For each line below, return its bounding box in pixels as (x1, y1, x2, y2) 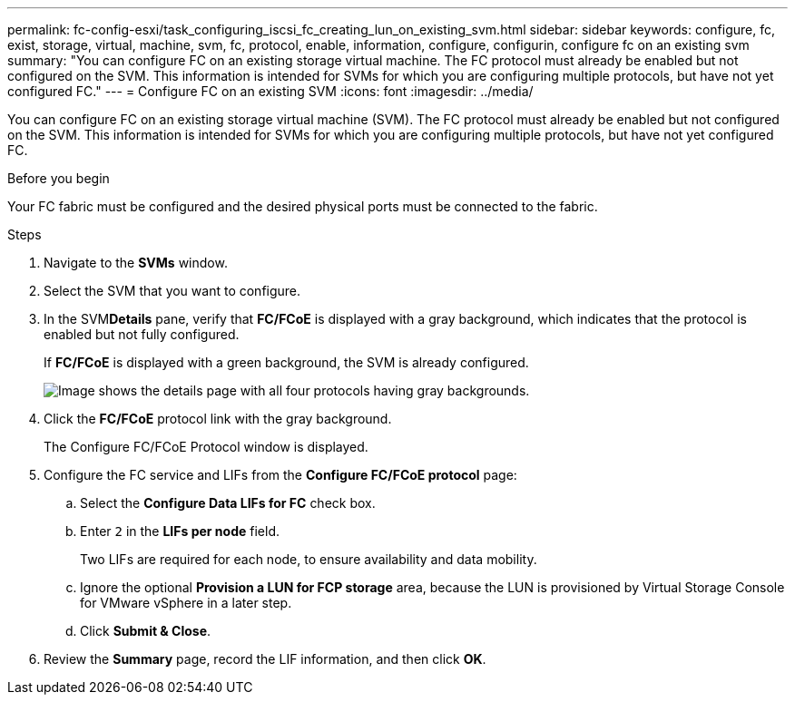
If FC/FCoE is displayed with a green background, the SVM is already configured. (44, 355, 529, 370)
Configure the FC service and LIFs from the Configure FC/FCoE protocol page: (44, 467, 517, 483)
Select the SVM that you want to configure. (44, 283, 301, 298)
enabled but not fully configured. (44, 327, 240, 342)
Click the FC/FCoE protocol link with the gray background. (44, 411, 392, 426)
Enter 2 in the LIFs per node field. (80, 523, 280, 539)
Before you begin (7, 171, 110, 186)
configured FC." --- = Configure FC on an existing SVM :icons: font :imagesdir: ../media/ (7, 83, 534, 99)
